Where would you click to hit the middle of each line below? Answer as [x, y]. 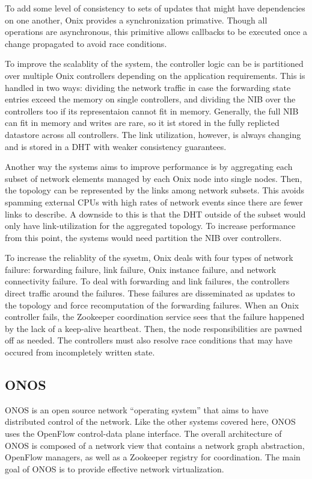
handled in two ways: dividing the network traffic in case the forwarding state [148, 87]
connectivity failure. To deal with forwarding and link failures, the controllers [147, 281]
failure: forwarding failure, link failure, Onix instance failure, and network [141, 269]
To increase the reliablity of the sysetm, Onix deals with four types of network [149, 258]
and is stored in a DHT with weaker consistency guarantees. [116, 146]
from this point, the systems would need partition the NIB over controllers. [143, 237]
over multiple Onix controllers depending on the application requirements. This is [155, 75]
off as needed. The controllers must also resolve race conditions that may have [149, 340]
